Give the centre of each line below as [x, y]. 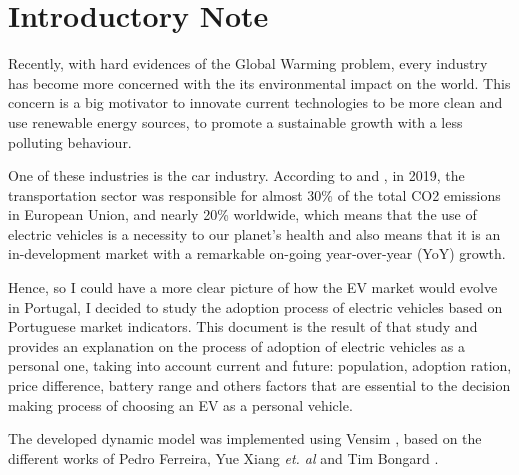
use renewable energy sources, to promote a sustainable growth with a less [235, 121]
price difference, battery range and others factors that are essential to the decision [259, 385]
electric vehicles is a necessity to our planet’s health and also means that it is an [254, 233]
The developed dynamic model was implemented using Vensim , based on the [245, 438]
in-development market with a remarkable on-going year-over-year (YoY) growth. [257, 253]
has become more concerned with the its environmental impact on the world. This [259, 82]
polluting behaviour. [70, 141]
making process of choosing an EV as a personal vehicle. [180, 404]
